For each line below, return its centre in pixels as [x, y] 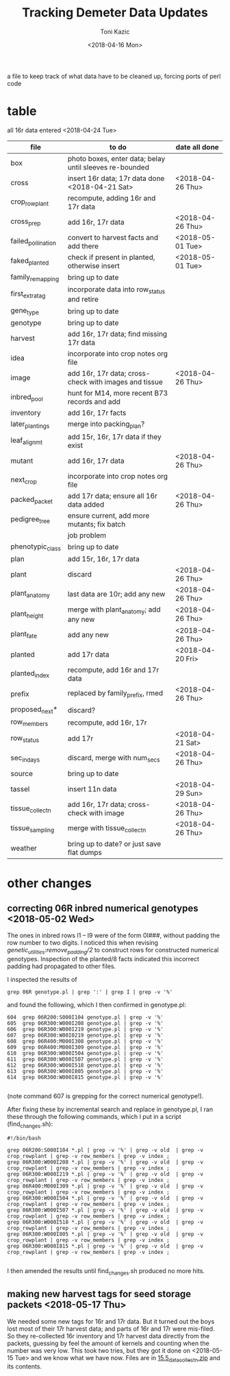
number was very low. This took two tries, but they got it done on [99, 1350]
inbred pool [27, 398]
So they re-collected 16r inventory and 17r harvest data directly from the [108, 1336]
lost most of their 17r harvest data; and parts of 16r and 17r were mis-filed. [111, 1329]
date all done [197, 147]
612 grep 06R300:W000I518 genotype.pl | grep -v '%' [86, 1065]
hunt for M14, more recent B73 [118, 394]
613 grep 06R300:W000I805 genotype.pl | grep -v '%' [86, 1072]
